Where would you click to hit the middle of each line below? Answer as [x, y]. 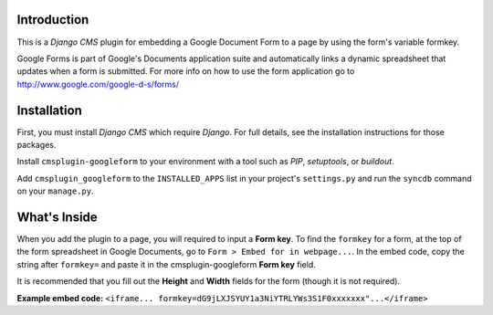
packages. [37, 144]
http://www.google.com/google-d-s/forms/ [98, 84]
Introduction [53, 20]
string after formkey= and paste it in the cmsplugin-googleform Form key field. [167, 264]
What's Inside [57, 217]
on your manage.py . [55, 191]
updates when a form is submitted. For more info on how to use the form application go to [186, 71]
